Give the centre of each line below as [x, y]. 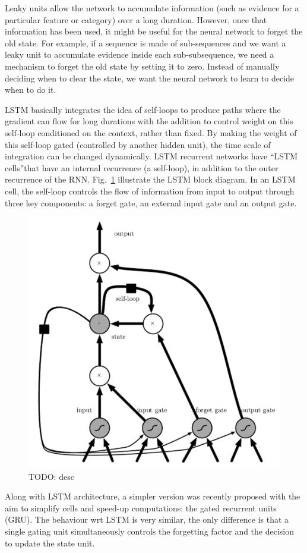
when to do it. [31, 89]
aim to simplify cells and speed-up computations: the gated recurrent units [141, 508]
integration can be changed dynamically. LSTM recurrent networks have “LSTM [151, 156]
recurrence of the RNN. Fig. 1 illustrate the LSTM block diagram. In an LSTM [150, 179]
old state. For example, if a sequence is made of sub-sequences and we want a [145, 43]
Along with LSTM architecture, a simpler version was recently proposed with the [153, 496]
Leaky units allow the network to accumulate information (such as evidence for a [152, 8]
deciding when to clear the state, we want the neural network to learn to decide [150, 78]
